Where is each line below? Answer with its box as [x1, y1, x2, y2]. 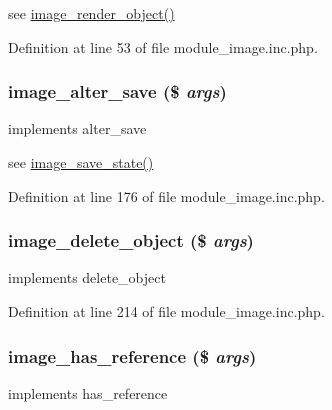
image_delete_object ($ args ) [8, 228, 254, 253]
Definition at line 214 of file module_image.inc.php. [8, 301, 325, 321]
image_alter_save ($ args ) [8, 79, 227, 104]
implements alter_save [8, 118, 147, 139]
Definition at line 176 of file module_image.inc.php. [8, 185, 325, 206]
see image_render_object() [8, 3, 175, 23]
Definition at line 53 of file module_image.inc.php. [8, 36, 318, 57]
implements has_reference [8, 382, 168, 403]
